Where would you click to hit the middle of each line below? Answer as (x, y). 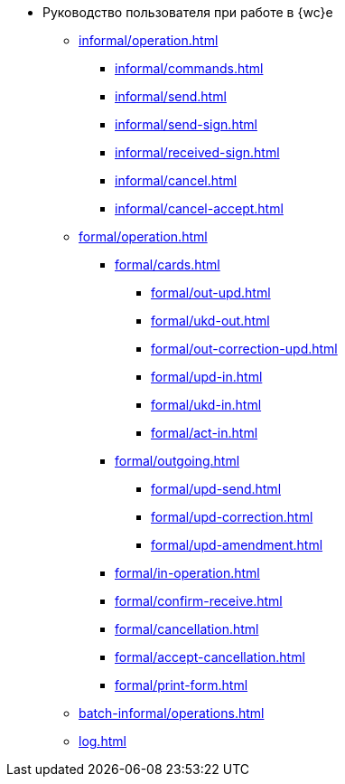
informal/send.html (171, 96)
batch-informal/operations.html (172, 713)
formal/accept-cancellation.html (210, 657)
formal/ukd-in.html (206, 405)
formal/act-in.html (205, 433)
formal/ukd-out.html (210, 321)
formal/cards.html (168, 264)
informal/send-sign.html (186, 124)
